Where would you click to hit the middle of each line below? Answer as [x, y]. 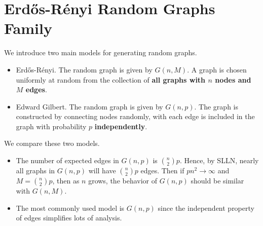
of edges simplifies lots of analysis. [69, 218]
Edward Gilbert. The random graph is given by [89, 106]
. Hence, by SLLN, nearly [219, 160]
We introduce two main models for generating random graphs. [101, 52]
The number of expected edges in [67, 160]
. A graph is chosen [217, 69]
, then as [66, 181]
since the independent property [206, 208]
